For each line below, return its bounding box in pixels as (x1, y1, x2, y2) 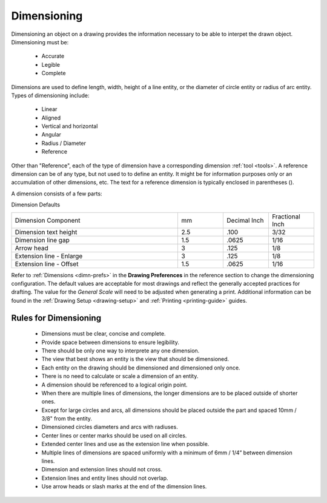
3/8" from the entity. (41, 415, 93, 422)
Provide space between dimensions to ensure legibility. (41, 339, 180, 346)
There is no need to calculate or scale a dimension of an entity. (41, 373, 199, 380)
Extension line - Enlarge (15, 252, 83, 260)
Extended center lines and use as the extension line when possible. (41, 441, 210, 448)
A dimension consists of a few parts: (11, 190, 102, 197)
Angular (41, 131, 62, 138)
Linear (41, 106, 58, 113)
